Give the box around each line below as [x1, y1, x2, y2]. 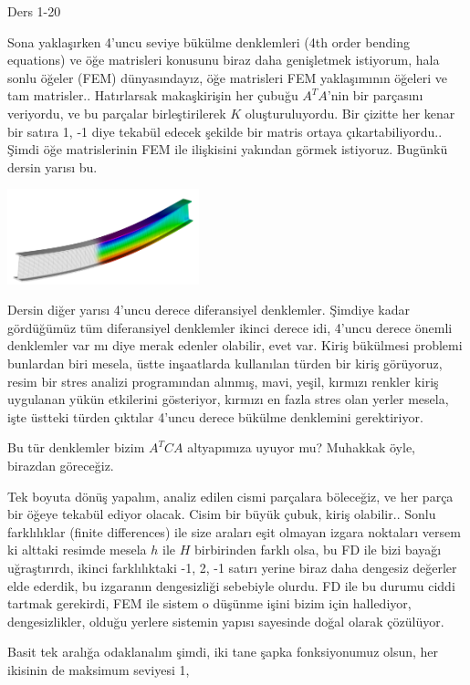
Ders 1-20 [7, 2, 61, 20]
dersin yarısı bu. [7, 157, 98, 176]
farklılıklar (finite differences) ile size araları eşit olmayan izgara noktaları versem [7, 522, 461, 541]
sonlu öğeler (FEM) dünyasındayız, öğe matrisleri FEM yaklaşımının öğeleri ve [7, 67, 447, 87]
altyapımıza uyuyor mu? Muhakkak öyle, [187, 438, 415, 457]
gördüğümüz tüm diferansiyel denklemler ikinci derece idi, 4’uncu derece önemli [7, 317, 453, 337]
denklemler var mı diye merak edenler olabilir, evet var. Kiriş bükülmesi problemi [7, 336, 463, 355]
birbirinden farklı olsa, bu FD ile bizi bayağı [193, 540, 442, 559]
